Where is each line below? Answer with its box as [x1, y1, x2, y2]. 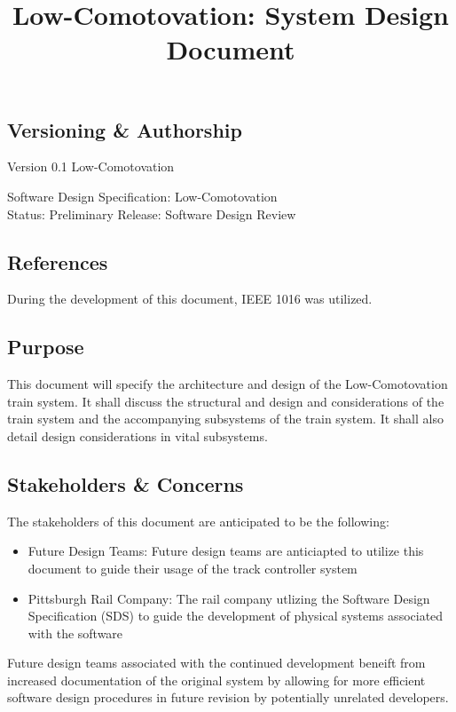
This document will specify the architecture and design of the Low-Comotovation [7, 375, 448, 393]
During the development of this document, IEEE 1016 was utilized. [7, 289, 373, 308]
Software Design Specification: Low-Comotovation [7, 186, 278, 205]
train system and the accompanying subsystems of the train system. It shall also [7, 409, 444, 428]
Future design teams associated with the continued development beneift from [7, 653, 426, 672]
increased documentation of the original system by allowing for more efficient [7, 670, 426, 689]
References [7, 248, 108, 275]
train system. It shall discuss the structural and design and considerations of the [7, 392, 444, 410]
